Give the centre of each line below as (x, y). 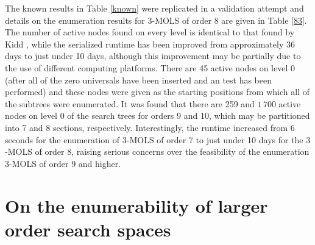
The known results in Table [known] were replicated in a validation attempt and (154, 8)
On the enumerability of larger (136, 205)
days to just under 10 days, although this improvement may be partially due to (153, 56)
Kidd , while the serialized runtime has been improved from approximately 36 (150, 44)
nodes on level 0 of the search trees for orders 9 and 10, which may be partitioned (157, 115)
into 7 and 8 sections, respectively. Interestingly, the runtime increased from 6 (150, 127)
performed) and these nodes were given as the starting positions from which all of (157, 92)
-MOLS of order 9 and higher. (65, 163)
